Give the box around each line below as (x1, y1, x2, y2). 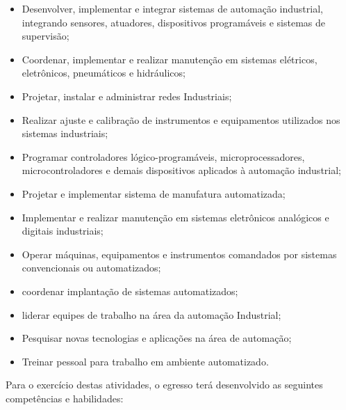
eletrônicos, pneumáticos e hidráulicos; (22, 65, 186, 80)
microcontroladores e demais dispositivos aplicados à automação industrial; (22, 163, 341, 178)
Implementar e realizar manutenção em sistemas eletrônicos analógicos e (22, 210, 329, 224)
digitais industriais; (22, 223, 104, 238)
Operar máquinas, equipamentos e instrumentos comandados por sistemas (22, 246, 337, 261)
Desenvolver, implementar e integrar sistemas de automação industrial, (22, 1, 323, 15)
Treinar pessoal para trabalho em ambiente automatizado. (22, 354, 269, 368)
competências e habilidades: (6, 391, 124, 405)
